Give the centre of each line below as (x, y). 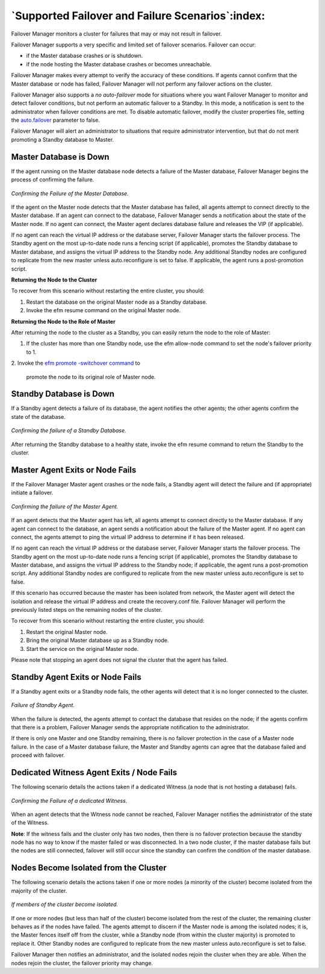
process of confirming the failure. (53, 180)
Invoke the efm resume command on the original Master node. (103, 310)
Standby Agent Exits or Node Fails (76, 677)
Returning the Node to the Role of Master (63, 321)
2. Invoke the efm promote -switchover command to (76, 363)
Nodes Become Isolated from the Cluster (89, 868)
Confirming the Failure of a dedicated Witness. (69, 800)
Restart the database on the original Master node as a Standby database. (117, 302)
